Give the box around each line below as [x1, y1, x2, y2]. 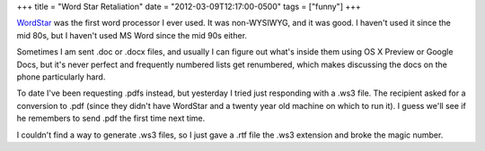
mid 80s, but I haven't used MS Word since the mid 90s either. [16, 29, 247, 40]
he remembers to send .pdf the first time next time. [16, 113, 206, 124]
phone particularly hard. [16, 71, 106, 82]
